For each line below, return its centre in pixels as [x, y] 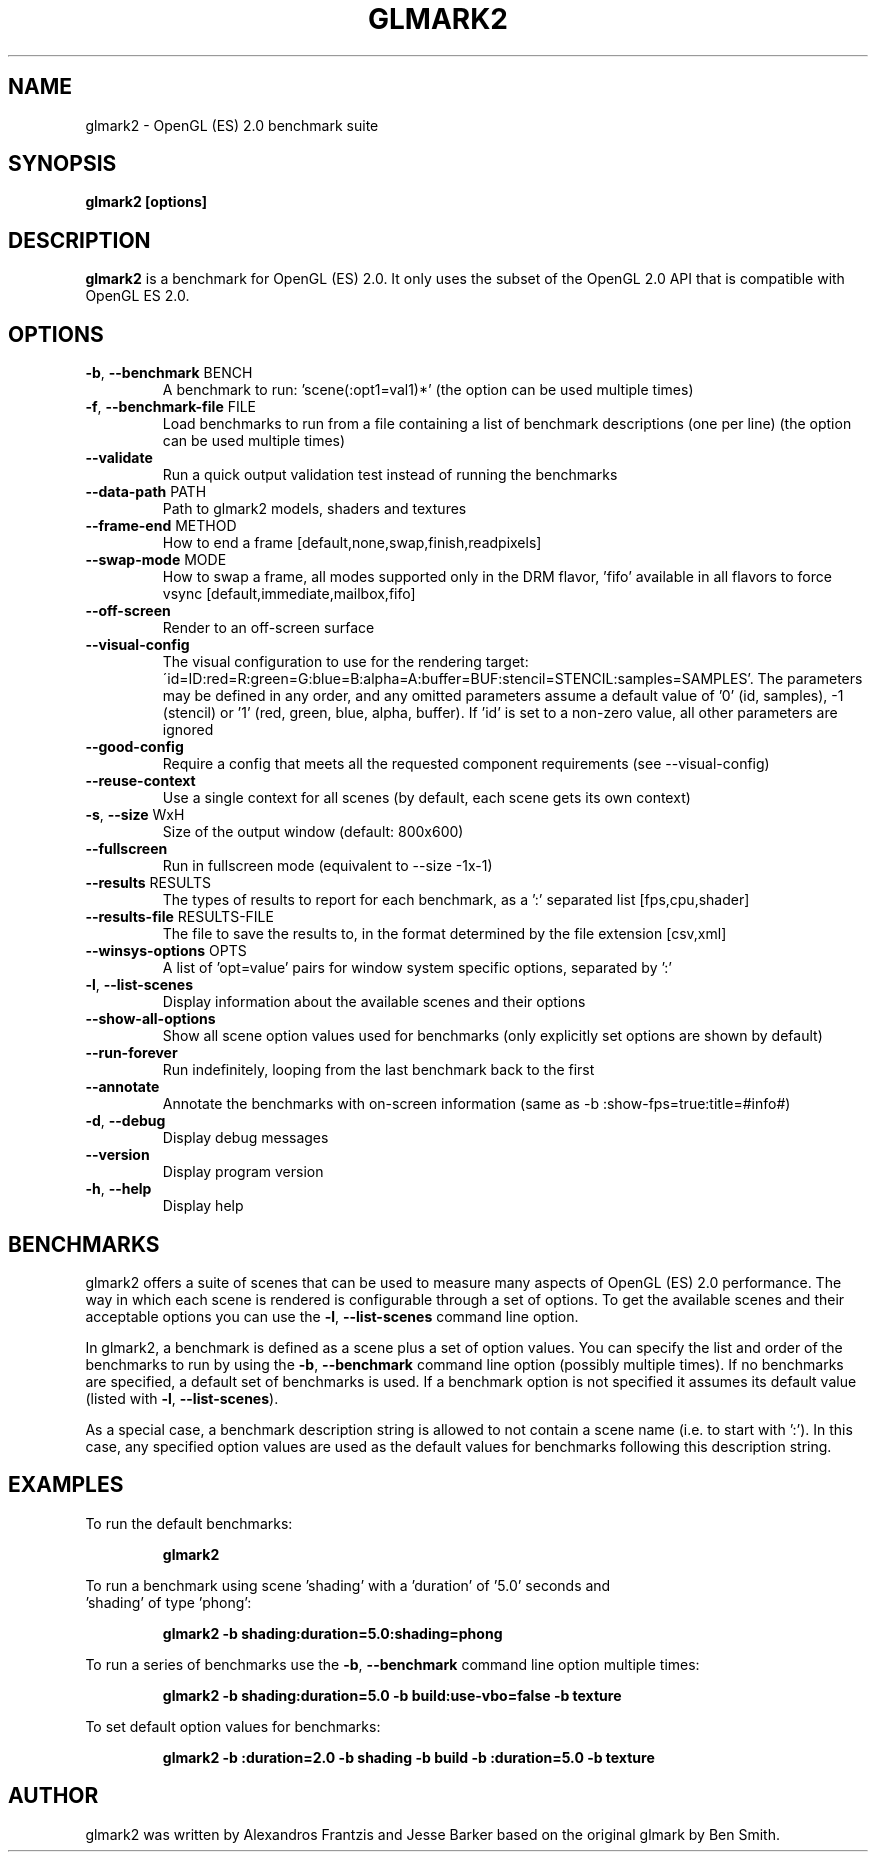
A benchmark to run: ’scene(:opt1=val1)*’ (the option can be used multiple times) [428, 390]
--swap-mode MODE [156, 560]
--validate [119, 458]
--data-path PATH [146, 492]
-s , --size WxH [135, 815]
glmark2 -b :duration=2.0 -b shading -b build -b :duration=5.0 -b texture [408, 1757]
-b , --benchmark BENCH [169, 373]
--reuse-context [140, 781]
